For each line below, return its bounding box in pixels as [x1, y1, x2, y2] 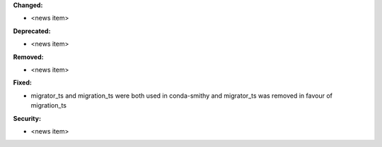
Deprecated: [13, 27, 51, 35]
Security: [13, 114, 42, 122]
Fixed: [13, 78, 32, 87]
